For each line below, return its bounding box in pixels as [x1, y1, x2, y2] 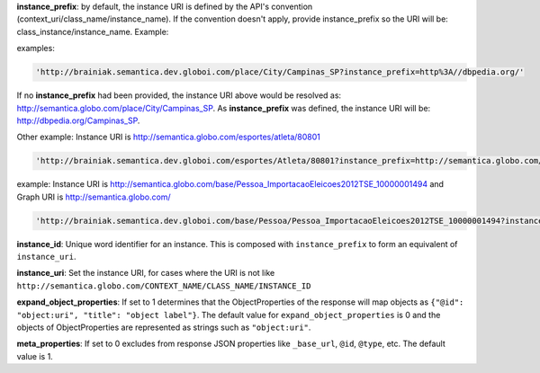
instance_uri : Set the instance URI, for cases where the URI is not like [16, 268, 275, 279]
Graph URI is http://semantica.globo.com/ [16, 191, 171, 202]
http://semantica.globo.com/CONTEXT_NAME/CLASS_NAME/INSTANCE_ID [16, 280, 311, 291]
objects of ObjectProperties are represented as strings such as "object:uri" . [16, 322, 311, 333]
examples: [16, 43, 56, 54]
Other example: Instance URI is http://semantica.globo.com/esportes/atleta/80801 [16, 131, 321, 143]
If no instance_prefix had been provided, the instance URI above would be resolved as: [16, 90, 342, 101]
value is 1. [16, 351, 53, 361]
